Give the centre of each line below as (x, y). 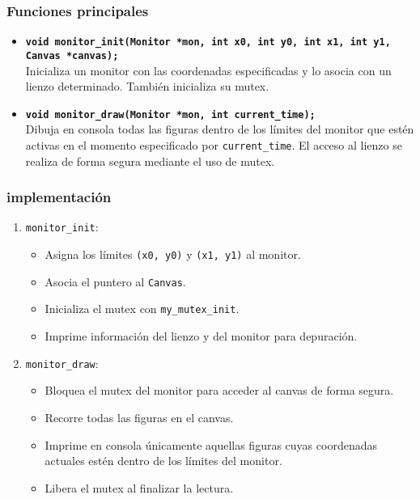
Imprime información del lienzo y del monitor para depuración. (201, 336)
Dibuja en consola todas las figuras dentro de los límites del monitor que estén (220, 129)
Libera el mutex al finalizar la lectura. (139, 487)
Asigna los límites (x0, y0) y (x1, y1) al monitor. (173, 254)
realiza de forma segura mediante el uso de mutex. (150, 161)
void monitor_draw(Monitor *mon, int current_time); (170, 114)
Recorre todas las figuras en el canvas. (139, 417)
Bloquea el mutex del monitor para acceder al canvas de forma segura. (219, 390)
